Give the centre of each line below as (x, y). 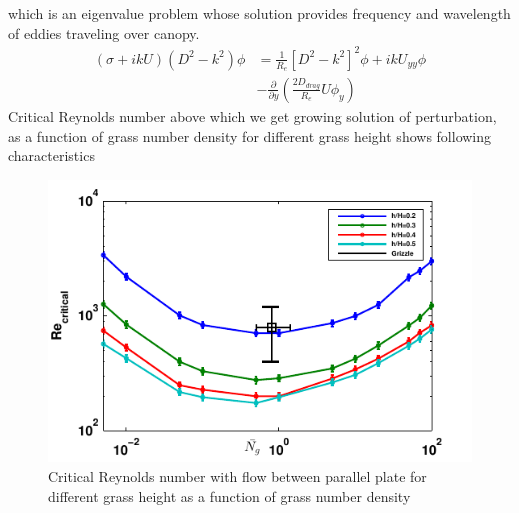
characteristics (51, 155)
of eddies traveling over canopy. (104, 32)
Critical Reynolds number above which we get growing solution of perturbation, (252, 115)
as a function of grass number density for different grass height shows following (250, 135)
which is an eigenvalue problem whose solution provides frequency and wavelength (259, 13)
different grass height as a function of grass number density (229, 495)
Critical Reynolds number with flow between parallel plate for (237, 476)
